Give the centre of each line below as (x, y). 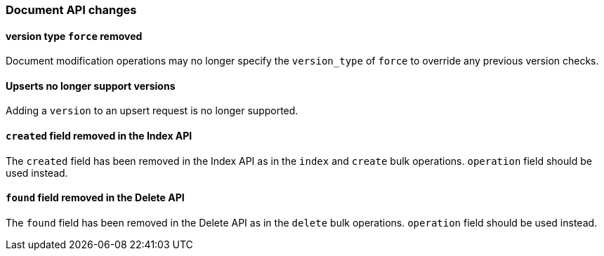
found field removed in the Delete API (95, 198)
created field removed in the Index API (99, 136)
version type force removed (74, 36)
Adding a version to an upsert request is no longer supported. (152, 111)
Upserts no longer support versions (91, 86)
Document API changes (71, 10)
